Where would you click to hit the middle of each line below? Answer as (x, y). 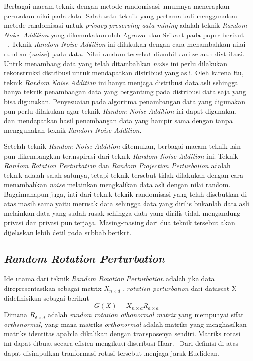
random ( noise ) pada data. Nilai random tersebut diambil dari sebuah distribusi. (124, 53)
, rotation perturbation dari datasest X (180, 288)
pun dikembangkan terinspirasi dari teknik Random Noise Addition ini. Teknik (121, 155)
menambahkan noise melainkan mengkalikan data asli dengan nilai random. (117, 184)
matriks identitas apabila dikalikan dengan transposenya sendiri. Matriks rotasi (122, 334)
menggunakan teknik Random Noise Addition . (73, 130)
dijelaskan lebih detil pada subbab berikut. (68, 232)
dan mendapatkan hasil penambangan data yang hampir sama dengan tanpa (118, 120)
